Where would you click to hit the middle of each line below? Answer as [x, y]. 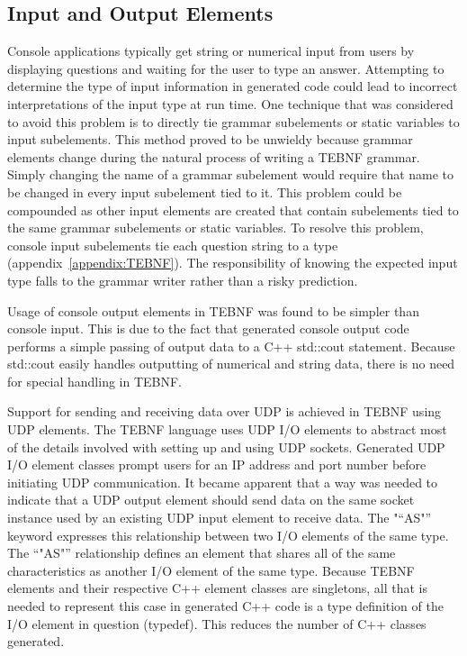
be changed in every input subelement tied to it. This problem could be [205, 191]
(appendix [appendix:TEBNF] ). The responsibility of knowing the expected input [233, 263]
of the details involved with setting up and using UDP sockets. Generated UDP [226, 446]
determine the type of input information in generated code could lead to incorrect [233, 86]
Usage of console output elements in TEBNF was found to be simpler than [213, 310]
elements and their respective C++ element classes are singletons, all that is [217, 588]
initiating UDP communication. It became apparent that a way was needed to [223, 482]
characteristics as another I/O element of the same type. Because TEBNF [211, 570]
